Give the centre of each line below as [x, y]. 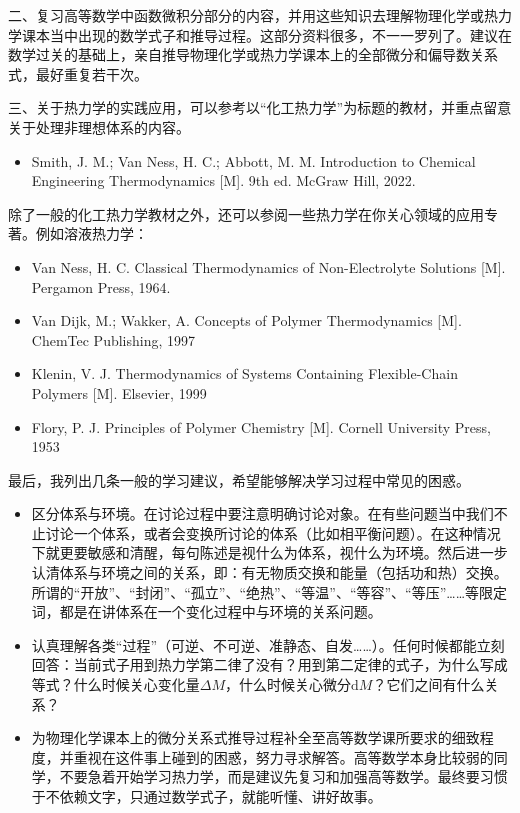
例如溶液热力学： [91, 233]
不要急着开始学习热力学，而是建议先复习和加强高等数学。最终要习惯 [283, 776]
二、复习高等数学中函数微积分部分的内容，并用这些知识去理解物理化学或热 [253, 15]
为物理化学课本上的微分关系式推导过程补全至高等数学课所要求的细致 [255, 737]
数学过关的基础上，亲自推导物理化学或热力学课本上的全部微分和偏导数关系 [253, 54]
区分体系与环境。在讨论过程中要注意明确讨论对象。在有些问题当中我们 [262, 513]
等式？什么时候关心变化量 [115, 684]
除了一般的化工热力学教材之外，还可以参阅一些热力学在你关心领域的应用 [246, 213]
